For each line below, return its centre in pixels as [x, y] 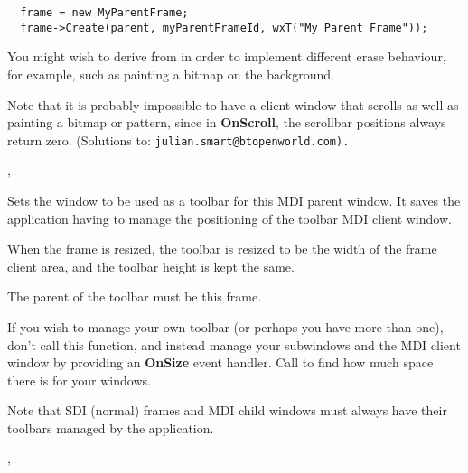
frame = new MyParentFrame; [104, 13]
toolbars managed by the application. [111, 427]
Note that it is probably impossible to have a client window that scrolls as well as [233, 104]
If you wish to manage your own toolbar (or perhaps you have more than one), [225, 326]
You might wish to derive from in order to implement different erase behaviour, [227, 56]
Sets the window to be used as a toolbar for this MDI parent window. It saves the [234, 200]
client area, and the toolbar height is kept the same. [151, 266]
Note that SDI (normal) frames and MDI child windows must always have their [227, 410]
